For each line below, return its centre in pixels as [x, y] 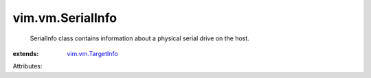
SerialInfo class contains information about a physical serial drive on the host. [140, 38]
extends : [26, 53]
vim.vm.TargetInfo [92, 53]
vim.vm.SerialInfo [65, 18]
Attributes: [27, 66]
